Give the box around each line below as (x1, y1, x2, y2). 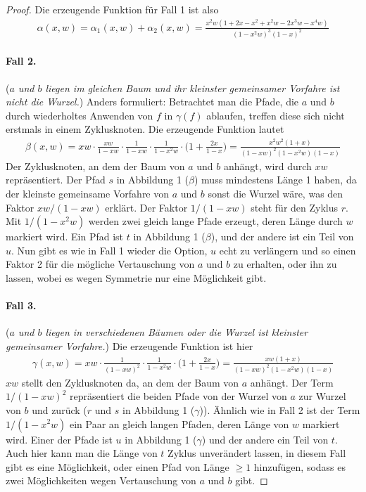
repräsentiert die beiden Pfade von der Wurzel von (69, 389, 287, 403)
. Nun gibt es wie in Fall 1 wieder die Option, (11, 242, 208, 257)
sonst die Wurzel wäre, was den (208, 186, 343, 200)
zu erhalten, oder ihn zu (233, 257, 337, 271)
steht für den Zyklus (251, 200, 339, 214)
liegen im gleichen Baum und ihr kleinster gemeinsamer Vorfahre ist (45, 80, 340, 95)
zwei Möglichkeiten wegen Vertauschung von (6, 473, 196, 488)
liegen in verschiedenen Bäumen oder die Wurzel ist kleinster (45, 325, 308, 339)
